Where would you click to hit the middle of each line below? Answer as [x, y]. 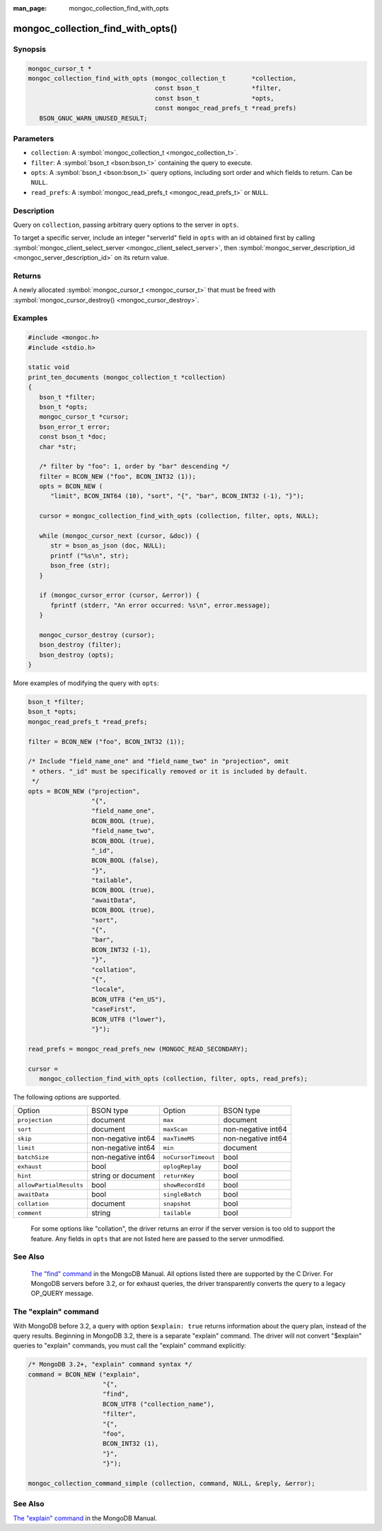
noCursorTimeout [189, 1157]
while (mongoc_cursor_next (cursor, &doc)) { [120, 536]
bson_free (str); [81, 566]
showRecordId [184, 1185]
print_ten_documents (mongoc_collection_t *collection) [127, 377]
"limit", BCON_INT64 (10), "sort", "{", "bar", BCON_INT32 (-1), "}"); [177, 496]
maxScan [175, 1129]
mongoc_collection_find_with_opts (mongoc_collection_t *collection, [162, 78]
